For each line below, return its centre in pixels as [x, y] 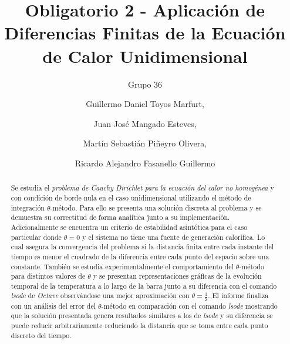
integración [28, 207]
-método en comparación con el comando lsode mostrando [189, 305]
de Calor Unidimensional [145, 56]
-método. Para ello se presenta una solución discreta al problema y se [156, 207]
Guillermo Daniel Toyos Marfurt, [145, 104]
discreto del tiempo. [41, 335]
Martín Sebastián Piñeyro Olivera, [145, 143]
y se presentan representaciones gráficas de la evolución [177, 276]
